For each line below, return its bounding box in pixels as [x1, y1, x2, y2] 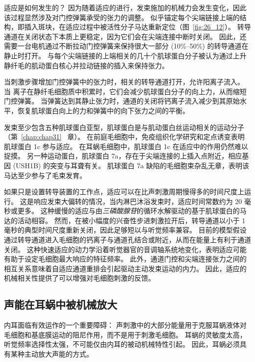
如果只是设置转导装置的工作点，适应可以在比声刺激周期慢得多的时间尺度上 [4, 186, 244, 197]
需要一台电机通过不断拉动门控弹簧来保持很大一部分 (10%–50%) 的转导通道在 [4, 41, 249, 51]
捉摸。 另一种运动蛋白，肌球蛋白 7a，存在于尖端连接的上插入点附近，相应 [4, 151, 242, 161]
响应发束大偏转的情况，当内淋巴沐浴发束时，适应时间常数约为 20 [33, 196, 242, 206]
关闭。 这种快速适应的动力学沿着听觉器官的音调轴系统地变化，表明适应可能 [4, 244, 247, 254]
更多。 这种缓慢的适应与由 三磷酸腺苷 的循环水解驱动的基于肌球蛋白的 [17, 206, 240, 216]
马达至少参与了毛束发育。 [4, 170, 86, 180]
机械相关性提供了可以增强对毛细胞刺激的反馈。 [4, 273, 155, 283]
